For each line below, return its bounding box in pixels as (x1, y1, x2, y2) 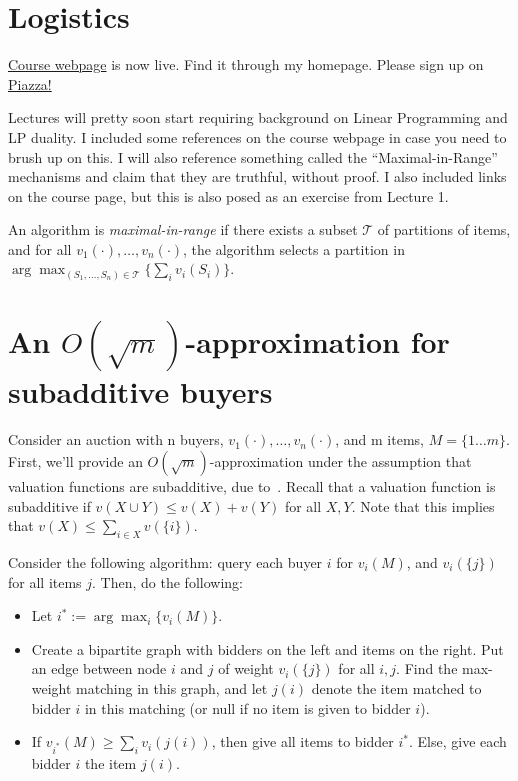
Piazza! (8, 73, 52, 94)
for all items (8, 571, 82, 592)
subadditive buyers (8, 371, 273, 412)
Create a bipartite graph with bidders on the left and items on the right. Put (31, 638, 504, 659)
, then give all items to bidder (211, 731, 394, 752)
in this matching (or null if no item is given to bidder (84, 697, 411, 718)
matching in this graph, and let (76, 677, 268, 698)
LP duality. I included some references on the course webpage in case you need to (8, 126, 507, 147)
